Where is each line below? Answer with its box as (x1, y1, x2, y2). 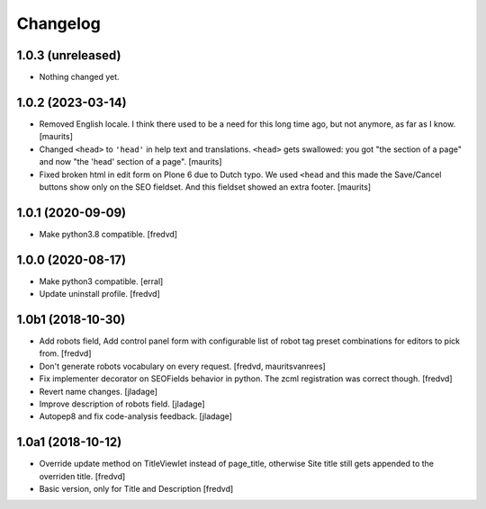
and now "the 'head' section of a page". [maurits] (39, 156, 222, 167)
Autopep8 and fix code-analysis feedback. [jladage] (39, 411, 233, 422)
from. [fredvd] (39, 348, 92, 359)
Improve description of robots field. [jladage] (39, 398, 206, 409)
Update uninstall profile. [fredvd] (39, 289, 161, 299)
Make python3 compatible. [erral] (39, 275, 164, 287)
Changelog (16, 13, 101, 33)
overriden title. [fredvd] (39, 470, 126, 481)
